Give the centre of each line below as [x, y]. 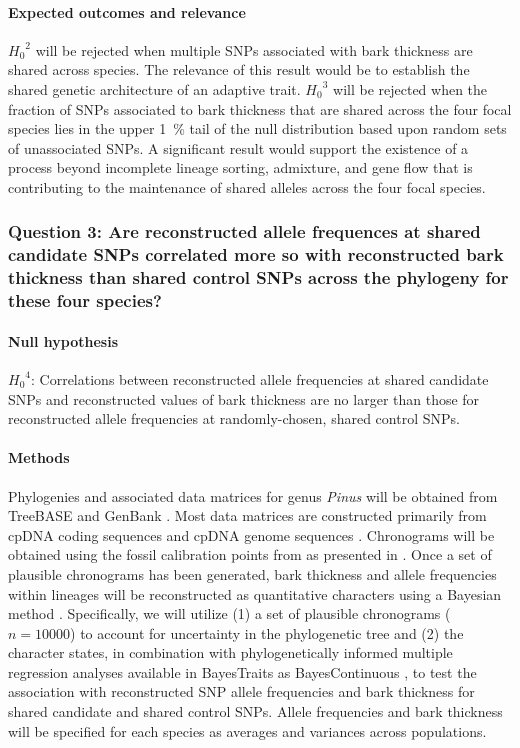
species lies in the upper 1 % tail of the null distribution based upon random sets [257, 128]
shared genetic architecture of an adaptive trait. [154, 88]
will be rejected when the [410, 88]
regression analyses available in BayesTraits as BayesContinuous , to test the [242, 671]
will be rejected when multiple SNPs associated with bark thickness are [254, 49]
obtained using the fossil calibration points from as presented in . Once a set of [250, 554]
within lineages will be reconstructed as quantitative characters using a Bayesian [255, 593]
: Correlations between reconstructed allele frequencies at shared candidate [260, 378]
